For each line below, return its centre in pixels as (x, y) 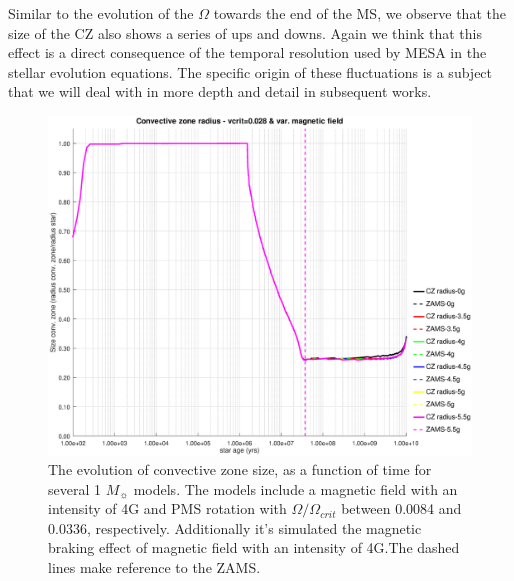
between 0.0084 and (401, 508)
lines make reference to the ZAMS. (154, 567)
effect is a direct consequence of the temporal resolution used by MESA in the (247, 52)
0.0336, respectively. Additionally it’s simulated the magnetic (235, 527)
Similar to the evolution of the (101, 13)
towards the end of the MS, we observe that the (359, 13)
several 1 (74, 488)
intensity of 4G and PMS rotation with (167, 508)
